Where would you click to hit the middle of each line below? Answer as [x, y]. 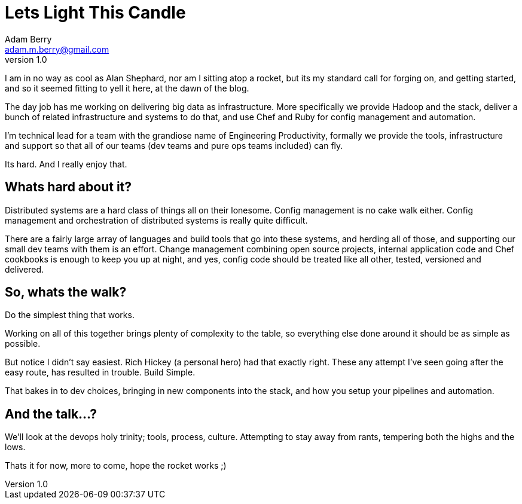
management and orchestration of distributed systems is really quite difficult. [156, 220]
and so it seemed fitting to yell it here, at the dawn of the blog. [127, 88]
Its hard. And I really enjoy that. [66, 164]
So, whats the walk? [66, 292]
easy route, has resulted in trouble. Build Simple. [100, 372]
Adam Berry [28, 39]
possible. [23, 344]
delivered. [25, 269]
